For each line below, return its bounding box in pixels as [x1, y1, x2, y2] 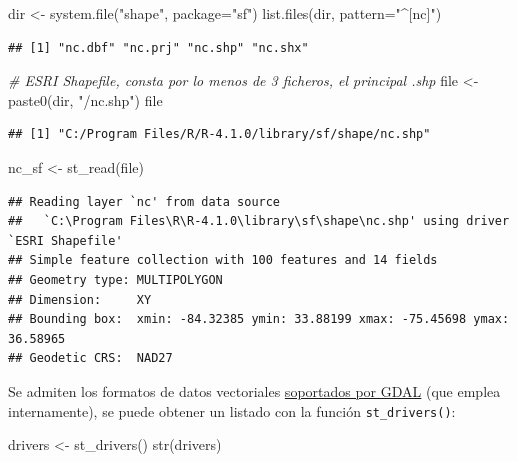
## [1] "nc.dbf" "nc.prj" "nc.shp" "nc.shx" [8, 40, 309, 55]
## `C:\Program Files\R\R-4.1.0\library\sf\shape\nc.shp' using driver [8, 214, 510, 229]
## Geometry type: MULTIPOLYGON [8, 272, 223, 287]
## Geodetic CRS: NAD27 [8, 351, 173, 366]
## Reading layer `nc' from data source [8, 194, 281, 209]
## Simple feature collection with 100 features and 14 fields [8, 253, 438, 268]
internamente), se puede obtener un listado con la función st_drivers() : [8, 400, 456, 421]
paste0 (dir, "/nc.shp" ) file [8, 89, 163, 110]
